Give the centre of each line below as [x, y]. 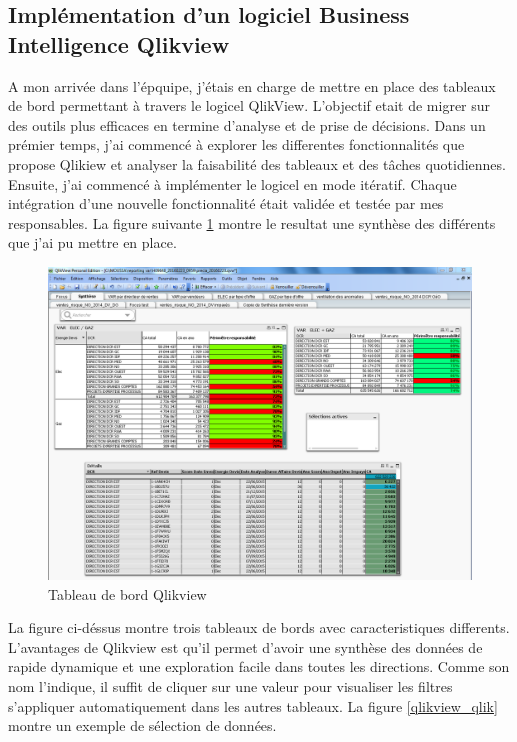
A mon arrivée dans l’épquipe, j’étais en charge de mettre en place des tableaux [252, 85]
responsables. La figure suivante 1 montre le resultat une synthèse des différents [252, 222]
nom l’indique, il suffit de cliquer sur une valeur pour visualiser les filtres [230, 685]
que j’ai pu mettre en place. [92, 242]
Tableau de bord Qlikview [127, 593]
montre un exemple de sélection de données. [142, 725]
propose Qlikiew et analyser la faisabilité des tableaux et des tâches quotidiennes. [257, 163]
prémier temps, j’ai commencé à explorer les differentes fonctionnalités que [236, 144]
